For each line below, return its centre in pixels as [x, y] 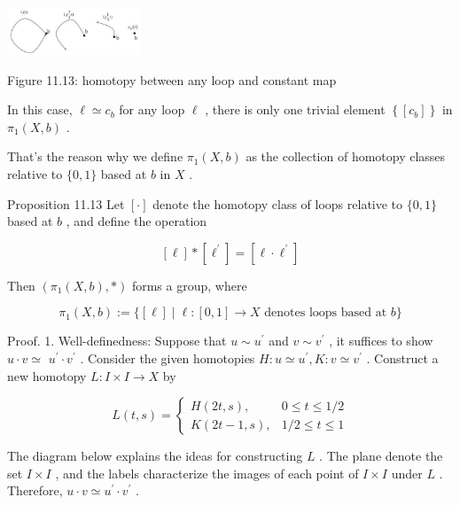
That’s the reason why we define [95, 156]
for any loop [152, 109]
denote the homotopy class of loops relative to [278, 203]
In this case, [40, 109]
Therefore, [35, 490]
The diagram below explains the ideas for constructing [155, 456]
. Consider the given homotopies [168, 358]
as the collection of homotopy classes [346, 156]
